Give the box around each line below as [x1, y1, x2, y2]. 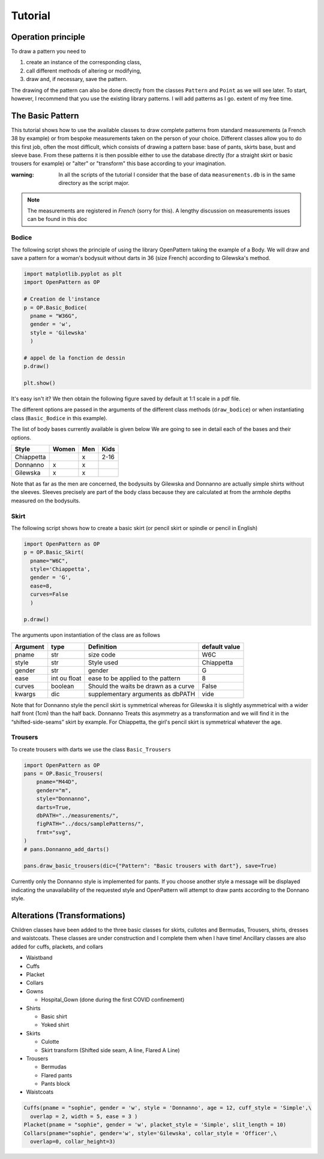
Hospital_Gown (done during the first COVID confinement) [41, 996, 185, 1004]
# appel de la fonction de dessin [23, 354, 125, 361]
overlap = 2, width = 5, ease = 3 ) [30, 1113, 138, 1119]
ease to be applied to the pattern [88, 674, 181, 682]
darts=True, [36, 804, 72, 810]
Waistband [26, 954, 53, 962]
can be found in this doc [27, 215, 88, 223]
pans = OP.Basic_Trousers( [23, 770, 103, 777]
